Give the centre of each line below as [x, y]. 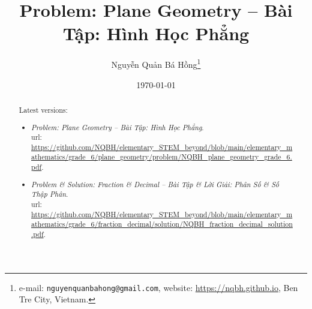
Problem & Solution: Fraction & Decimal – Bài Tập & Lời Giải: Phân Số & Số [155, 184]
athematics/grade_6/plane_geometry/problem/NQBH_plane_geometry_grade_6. [162, 157]
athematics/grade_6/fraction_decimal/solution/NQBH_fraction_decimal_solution [162, 224]
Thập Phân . [50, 194]
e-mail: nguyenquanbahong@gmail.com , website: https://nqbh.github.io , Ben [158, 287]
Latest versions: [43, 109]
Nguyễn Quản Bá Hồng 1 [156, 63]
